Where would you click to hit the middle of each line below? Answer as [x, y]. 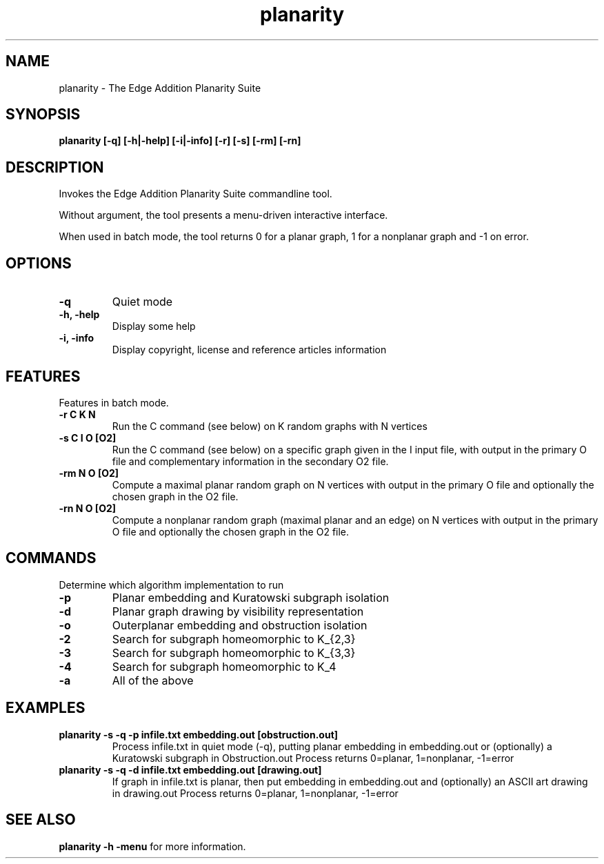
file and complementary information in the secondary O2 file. [250, 461]
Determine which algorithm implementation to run [171, 585]
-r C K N [77, 414]
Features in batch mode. [114, 402]
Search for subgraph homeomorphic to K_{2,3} [234, 639]
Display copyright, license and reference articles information [249, 350]
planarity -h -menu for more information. [152, 846]
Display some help [154, 326]
